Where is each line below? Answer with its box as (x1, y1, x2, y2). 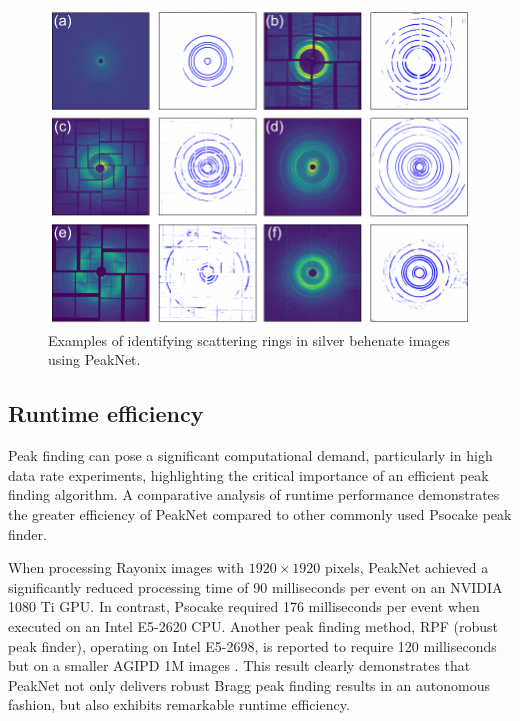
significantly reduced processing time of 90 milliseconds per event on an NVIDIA (8, 576, 503, 597)
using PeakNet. (48, 349, 141, 370)
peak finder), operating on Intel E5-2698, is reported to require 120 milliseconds (8, 635, 497, 656)
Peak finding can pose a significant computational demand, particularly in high (8, 445, 493, 466)
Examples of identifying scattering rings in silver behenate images (48, 329, 451, 350)
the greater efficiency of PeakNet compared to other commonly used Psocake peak (8, 504, 512, 524)
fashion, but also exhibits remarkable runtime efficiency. (8, 694, 350, 715)
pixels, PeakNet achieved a (325, 557, 489, 578)
